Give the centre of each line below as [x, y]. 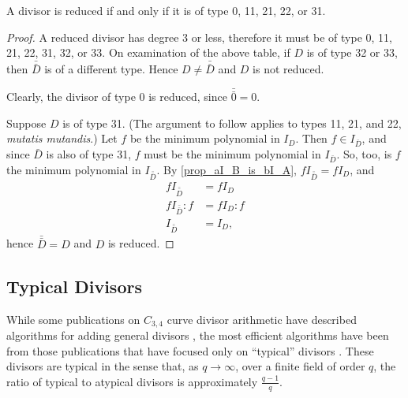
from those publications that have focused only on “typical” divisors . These [190, 350]
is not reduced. [288, 69]
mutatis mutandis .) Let [62, 138]
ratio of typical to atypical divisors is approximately [132, 381]
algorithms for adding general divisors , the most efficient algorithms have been [198, 335]
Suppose [26, 123]
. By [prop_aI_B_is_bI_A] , [226, 169]
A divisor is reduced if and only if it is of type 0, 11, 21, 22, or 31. [166, 10]
